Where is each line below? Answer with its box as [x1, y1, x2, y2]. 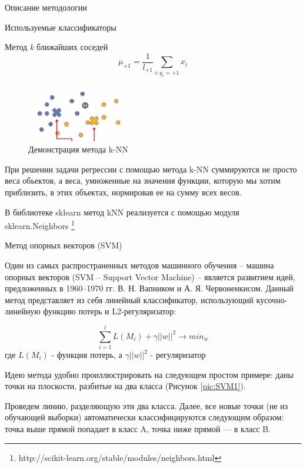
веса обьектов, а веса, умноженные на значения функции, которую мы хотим [5, 174, 281, 187]
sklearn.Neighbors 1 [5, 218, 75, 231]
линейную [5, 305, 41, 317]
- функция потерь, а [51, 348, 122, 361]
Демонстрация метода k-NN [28, 143, 128, 155]
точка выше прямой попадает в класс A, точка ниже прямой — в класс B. [5, 423, 271, 434]
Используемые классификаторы [5, 21, 117, 33]
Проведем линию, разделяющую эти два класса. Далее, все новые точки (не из [5, 399, 288, 411]
